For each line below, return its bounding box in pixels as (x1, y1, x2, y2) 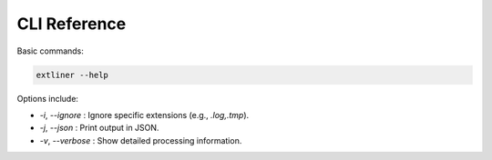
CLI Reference (16, 14, 127, 34)
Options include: (16, 93, 79, 104)
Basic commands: (16, 45, 84, 56)
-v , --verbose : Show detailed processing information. (39, 135, 242, 145)
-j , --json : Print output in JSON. (39, 123, 159, 134)
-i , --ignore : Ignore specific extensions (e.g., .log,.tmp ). (39, 109, 250, 120)
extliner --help (36, 69, 109, 80)
